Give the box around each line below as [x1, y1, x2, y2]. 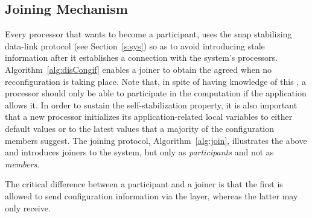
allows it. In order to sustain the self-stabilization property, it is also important [5, 98, 298, 111]
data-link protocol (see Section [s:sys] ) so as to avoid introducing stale [5, 39, 265, 52]
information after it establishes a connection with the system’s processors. [5, 51, 278, 64]
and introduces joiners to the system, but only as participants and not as [5, 146, 274, 158]
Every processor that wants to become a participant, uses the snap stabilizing [5, 28, 292, 40]
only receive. [5, 201, 51, 214]
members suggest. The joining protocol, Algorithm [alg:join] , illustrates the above [5, 134, 307, 146]
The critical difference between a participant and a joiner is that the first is [5, 178, 283, 190]
